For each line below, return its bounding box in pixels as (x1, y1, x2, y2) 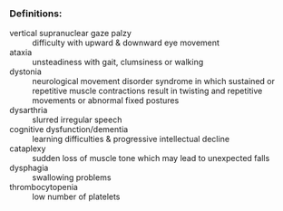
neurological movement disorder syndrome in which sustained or (32, 76, 275, 87)
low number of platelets (32, 191, 121, 202)
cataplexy (9, 143, 46, 154)
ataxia (9, 47, 33, 58)
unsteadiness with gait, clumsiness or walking (32, 57, 204, 68)
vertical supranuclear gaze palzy (9, 28, 132, 39)
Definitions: (9, 7, 63, 20)
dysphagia (9, 162, 49, 174)
